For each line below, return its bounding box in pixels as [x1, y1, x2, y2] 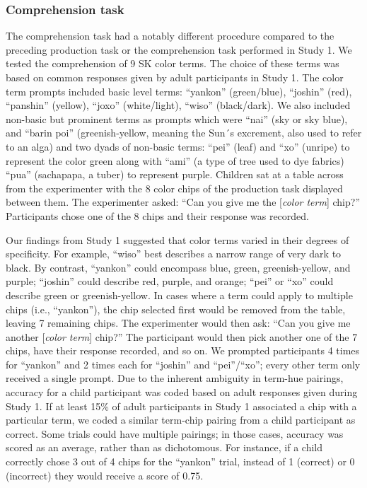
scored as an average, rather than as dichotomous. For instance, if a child [6, 440, 322, 455]
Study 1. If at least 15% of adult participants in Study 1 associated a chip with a [6, 398, 357, 413]
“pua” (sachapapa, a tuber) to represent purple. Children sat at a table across [6, 167, 344, 182]
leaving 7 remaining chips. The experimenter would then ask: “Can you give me [6, 315, 351, 330]
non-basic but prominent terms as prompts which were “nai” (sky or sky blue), [6, 111, 348, 126]
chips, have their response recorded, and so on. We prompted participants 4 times [6, 343, 360, 358]
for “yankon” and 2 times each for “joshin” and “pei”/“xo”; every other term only [6, 356, 361, 371]
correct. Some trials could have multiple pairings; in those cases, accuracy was [6, 426, 344, 441]
